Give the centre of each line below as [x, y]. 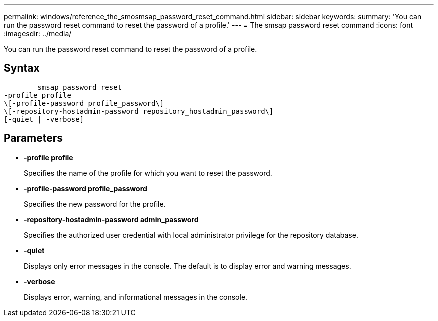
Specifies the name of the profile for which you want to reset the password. [148, 173]
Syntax [22, 68]
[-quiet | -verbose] [44, 119]
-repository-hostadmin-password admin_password [111, 219]
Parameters [33, 138]
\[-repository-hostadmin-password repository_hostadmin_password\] [139, 111]
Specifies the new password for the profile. [95, 204]
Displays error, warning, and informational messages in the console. [136, 297]
